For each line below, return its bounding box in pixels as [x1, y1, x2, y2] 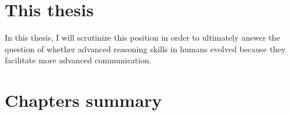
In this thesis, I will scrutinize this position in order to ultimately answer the [5, 31, 280, 44]
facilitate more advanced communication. [5, 54, 151, 66]
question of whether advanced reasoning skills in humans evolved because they [5, 42, 286, 55]
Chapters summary [5, 88, 162, 112]
